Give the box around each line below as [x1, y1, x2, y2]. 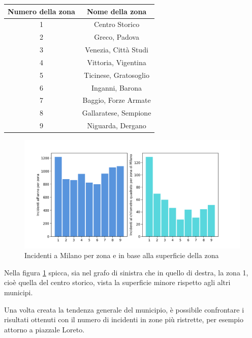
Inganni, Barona [91, 82, 142, 93]
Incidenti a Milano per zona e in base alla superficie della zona [24, 250, 219, 261]
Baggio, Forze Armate [82, 95, 151, 105]
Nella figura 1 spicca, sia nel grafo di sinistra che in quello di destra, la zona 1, [4, 267, 248, 277]
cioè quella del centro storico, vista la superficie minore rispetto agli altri [4, 277, 231, 288]
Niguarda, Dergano [87, 120, 146, 131]
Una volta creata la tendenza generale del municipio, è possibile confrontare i [4, 304, 244, 315]
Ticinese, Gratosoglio [84, 69, 149, 80]
